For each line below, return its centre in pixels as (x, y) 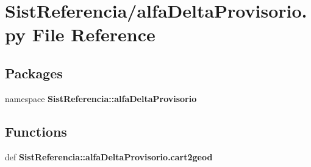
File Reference (94, 34)
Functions (36, 131)
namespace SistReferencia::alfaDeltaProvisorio (101, 98)
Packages (34, 73)
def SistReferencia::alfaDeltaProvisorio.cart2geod (109, 156)
